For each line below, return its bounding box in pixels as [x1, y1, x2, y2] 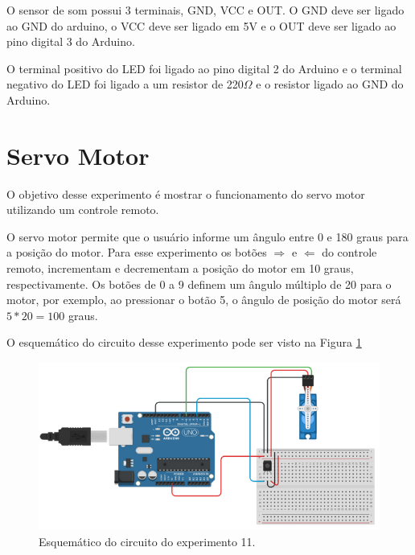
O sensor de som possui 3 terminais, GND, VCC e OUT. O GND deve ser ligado [6, 2, 405, 18]
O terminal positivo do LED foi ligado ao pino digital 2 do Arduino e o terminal [6, 60, 402, 76]
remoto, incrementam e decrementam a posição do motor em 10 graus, [6, 260, 354, 277]
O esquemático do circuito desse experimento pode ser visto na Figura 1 [6, 334, 362, 351]
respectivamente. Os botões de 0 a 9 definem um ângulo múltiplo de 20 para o [6, 275, 392, 292]
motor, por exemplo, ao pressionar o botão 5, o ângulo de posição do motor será [6, 291, 401, 308]
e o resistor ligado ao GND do [256, 76, 404, 92]
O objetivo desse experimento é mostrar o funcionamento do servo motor [6, 185, 365, 202]
